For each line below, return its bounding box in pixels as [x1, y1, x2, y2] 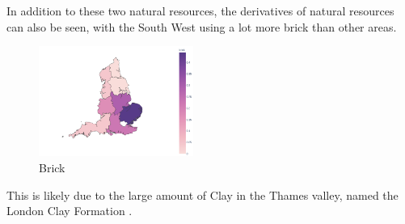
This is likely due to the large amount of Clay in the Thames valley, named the [6, 186, 399, 203]
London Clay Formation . [6, 202, 133, 219]
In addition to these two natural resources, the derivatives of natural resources [6, 2, 394, 19]
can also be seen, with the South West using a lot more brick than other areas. [6, 18, 397, 35]
